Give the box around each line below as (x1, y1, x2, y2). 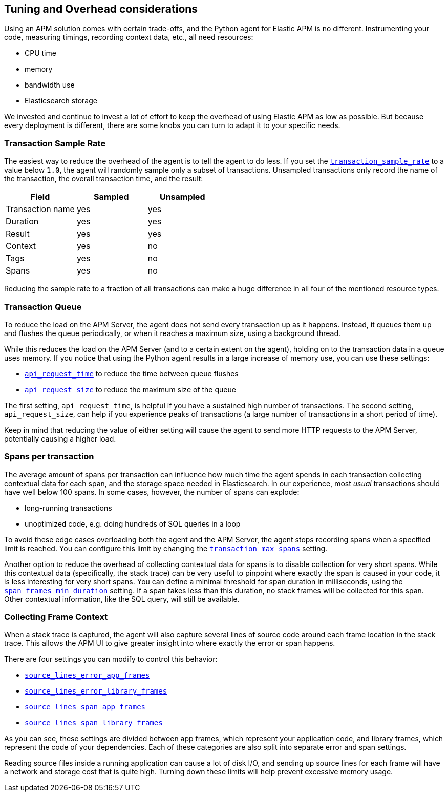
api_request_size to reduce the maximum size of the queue (25, 385, 236, 394)
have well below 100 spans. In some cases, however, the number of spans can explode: (4, 487, 300, 496)
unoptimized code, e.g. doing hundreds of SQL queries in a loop (25, 519, 241, 528)
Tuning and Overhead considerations (4, 3, 198, 15)
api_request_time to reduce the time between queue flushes (25, 369, 239, 378)
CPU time (25, 49, 56, 58)
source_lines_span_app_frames (25, 703, 146, 711)
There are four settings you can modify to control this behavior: (4, 655, 218, 664)
